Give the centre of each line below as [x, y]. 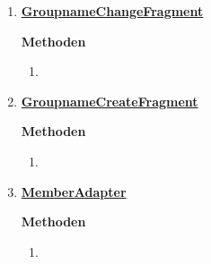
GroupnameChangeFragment [112, 11]
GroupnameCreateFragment [110, 101]
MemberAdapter [74, 191]
